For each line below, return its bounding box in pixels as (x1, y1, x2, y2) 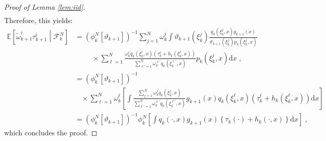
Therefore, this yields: (4, 15, 73, 26)
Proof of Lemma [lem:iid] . (4, 2, 86, 12)
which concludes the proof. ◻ (4, 127, 98, 138)
